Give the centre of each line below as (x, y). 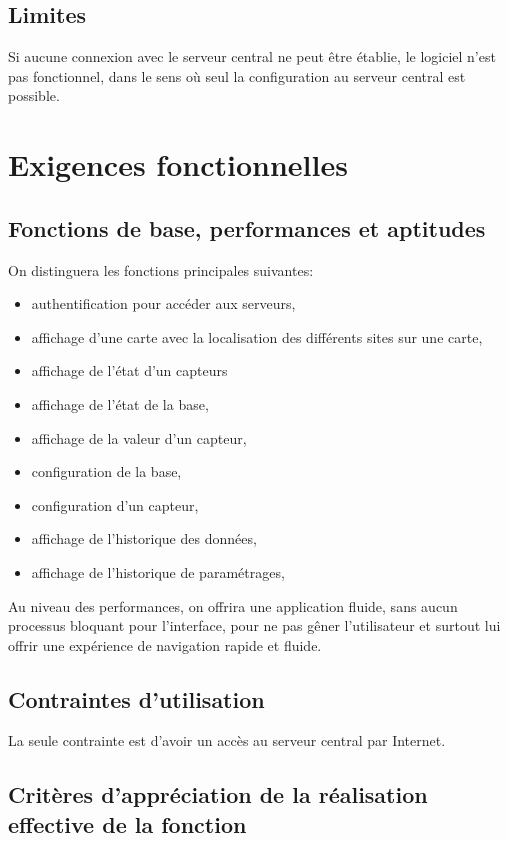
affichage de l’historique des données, (144, 538)
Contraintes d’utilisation (136, 698)
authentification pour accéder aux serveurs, (163, 303)
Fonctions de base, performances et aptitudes (247, 227)
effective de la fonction (127, 823)
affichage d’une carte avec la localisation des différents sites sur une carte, (257, 336)
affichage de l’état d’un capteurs (129, 370)
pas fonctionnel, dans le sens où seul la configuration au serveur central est (237, 75)
